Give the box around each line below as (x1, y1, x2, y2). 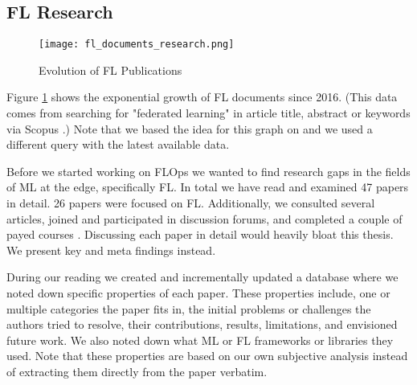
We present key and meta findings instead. (6, 241, 216, 258)
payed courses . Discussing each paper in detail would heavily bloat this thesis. (6, 226, 394, 243)
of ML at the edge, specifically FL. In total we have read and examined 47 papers (6, 178, 409, 195)
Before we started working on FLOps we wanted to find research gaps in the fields (6, 162, 411, 179)
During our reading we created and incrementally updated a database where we (6, 268, 399, 285)
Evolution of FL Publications (39, 61, 182, 78)
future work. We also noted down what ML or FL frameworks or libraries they (6, 331, 394, 348)
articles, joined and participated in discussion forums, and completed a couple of (6, 210, 403, 227)
